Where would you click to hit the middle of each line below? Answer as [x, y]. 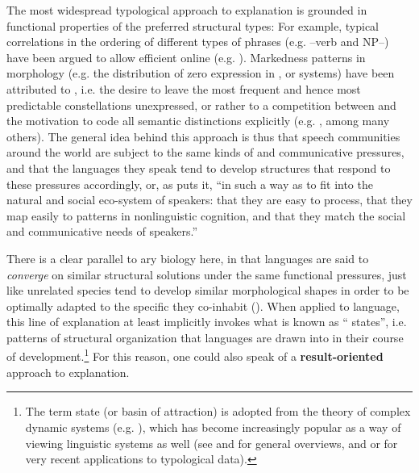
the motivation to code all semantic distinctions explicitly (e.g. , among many [198, 121]
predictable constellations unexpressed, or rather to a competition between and [201, 105]
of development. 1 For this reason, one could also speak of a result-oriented [195, 355]
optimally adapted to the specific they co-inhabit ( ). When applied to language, [203, 306]
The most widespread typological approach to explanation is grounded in [187, 10]
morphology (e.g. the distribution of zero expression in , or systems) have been [201, 73]
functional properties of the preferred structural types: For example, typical [193, 25]
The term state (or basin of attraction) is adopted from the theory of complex [218, 411]
